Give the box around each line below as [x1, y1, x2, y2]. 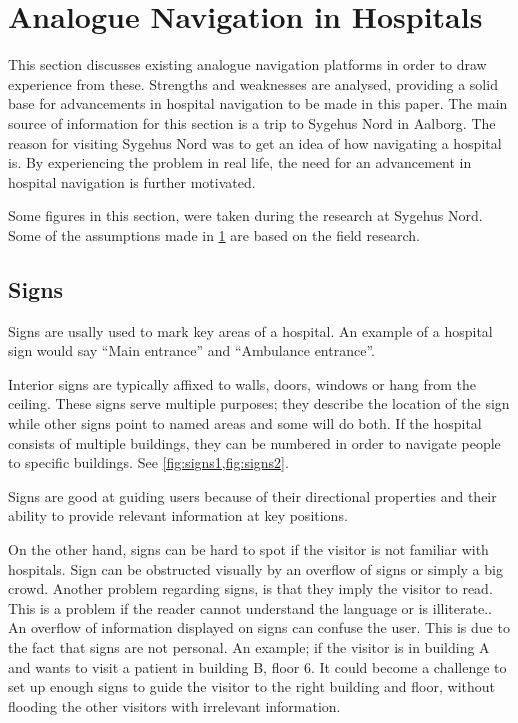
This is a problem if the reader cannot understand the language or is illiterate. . [8, 597, 492, 618]
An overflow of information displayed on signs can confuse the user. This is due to [8, 617, 510, 638]
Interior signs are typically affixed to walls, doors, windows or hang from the [8, 373, 477, 394]
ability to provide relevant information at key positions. [8, 505, 348, 526]
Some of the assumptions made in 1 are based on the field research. [8, 224, 420, 245]
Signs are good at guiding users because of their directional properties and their [8, 485, 497, 506]
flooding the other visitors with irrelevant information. [8, 695, 341, 716]
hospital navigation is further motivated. [8, 171, 256, 192]
